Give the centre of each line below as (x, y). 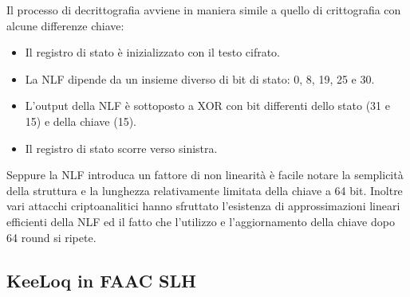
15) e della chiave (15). (81, 121)
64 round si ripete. (51, 237)
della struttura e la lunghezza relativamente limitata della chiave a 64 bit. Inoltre (205, 190)
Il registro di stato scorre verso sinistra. (121, 148)
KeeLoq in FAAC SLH (101, 280)
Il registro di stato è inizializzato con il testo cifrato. (153, 52)
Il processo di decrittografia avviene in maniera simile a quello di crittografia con (204, 10)
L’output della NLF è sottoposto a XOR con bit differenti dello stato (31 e (207, 106)
